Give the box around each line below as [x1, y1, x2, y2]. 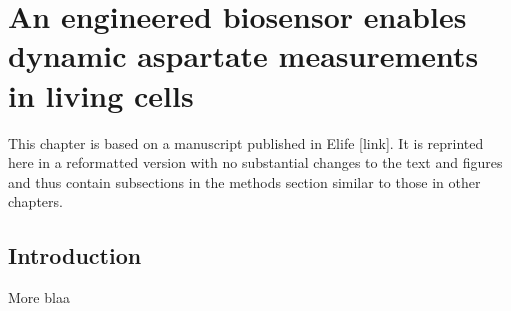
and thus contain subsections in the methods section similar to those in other [8, 171, 481, 192]
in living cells [8, 74, 194, 115]
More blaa [8, 287, 70, 308]
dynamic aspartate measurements [8, 35, 479, 76]
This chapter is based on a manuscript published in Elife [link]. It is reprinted [8, 132, 484, 153]
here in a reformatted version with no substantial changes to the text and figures [8, 152, 503, 173]
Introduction [8, 240, 142, 271]
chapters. [8, 191, 63, 212]
